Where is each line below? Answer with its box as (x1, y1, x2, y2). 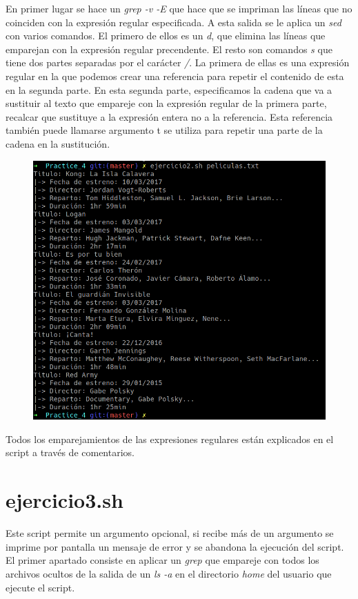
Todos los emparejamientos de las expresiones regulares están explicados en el (6, 431, 334, 446)
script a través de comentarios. (6, 445, 135, 460)
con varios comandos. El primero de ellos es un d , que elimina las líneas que (6, 28, 326, 43)
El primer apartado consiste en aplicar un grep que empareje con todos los (6, 553, 319, 567)
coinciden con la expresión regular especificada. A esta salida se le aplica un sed (6, 14, 341, 29)
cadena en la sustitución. (6, 136, 110, 150)
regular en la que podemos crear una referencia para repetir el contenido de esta (6, 68, 344, 83)
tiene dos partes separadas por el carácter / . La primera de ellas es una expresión (6, 55, 350, 70)
